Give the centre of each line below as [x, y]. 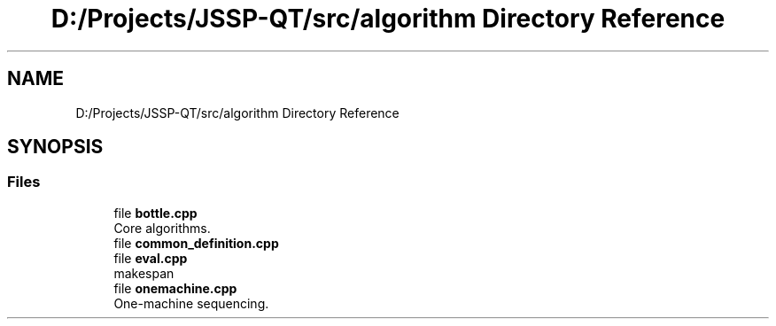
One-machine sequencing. [191, 303]
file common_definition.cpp [196, 243]
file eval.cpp [151, 258]
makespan [144, 273]
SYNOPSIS [55, 147]
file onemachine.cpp [175, 288]
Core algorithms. [162, 228]
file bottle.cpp [155, 213]
